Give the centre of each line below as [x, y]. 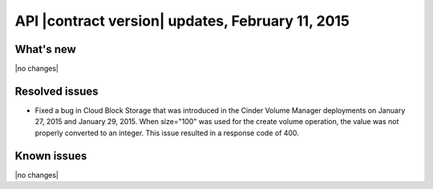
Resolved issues [57, 91]
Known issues [51, 156]
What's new [45, 49]
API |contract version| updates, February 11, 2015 [182, 21]
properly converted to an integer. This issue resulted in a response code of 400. [167, 133]
